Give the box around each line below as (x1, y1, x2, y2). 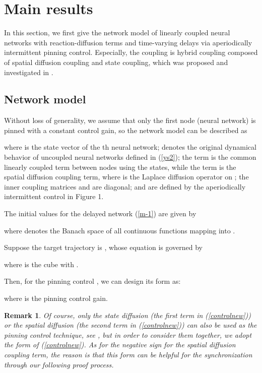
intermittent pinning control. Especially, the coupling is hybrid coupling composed (4, 47, 258, 57)
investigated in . (4, 67, 53, 77)
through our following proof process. (4, 359, 114, 369)
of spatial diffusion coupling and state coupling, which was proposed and (4, 56, 228, 67)
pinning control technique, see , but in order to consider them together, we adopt (4, 329, 252, 340)
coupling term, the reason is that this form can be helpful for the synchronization (4, 349, 252, 359)
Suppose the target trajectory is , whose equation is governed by (4, 242, 203, 253)
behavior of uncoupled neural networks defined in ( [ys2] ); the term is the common (4, 152, 256, 162)
